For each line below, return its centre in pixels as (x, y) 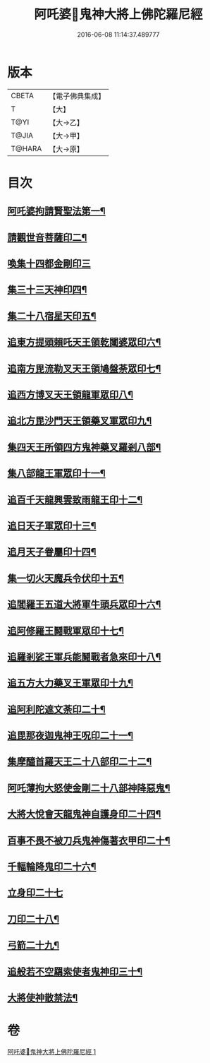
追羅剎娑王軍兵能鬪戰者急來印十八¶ (84, 657)
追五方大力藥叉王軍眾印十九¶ (70, 683)
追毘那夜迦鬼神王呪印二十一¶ (70, 736)
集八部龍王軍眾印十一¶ (56, 474)
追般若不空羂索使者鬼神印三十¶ (75, 972)
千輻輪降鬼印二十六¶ (52, 867)
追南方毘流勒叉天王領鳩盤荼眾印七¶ (84, 368)
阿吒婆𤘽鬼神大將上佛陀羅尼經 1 (52, 1051)
